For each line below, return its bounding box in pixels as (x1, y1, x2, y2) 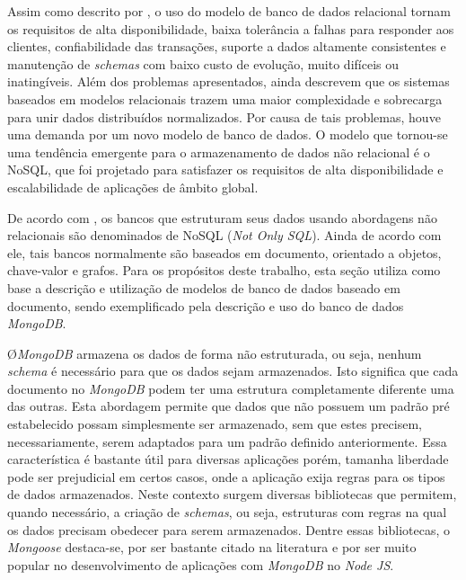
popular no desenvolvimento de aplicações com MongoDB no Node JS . (7, 555, 394, 574)
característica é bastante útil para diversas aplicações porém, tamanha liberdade (7, 450, 449, 468)
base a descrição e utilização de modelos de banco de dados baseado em (7, 278, 400, 297)
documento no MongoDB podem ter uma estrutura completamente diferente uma (7, 379, 454, 397)
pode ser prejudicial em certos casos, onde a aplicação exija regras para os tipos (7, 467, 445, 486)
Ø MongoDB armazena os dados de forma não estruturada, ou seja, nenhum (7, 344, 422, 362)
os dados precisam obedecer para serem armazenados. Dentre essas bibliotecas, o (7, 520, 450, 539)
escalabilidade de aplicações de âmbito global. (7, 177, 259, 196)
